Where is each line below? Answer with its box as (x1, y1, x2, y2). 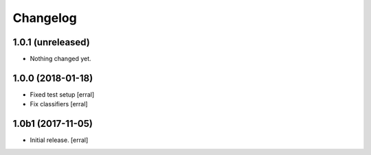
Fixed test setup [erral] (30, 90, 95, 99)
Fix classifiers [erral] (30, 100, 89, 108)
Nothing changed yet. (30, 55, 92, 63)
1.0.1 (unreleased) (12, 36, 91, 48)
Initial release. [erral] (30, 136, 89, 144)
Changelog (12, 10, 77, 25)
